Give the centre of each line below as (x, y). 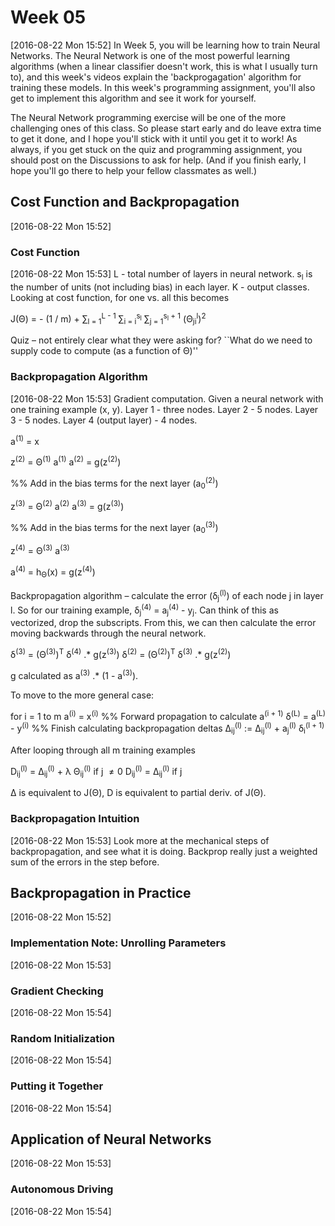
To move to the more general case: (82, 695)
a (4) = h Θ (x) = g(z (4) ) (53, 572)
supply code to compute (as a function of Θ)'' (104, 351)
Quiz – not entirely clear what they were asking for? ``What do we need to (161, 340)
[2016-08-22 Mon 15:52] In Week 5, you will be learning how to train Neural (165, 45)
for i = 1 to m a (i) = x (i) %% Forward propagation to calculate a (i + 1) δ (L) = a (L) (168, 715)
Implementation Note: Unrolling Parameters (118, 943)
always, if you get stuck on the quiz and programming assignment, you (156, 149)
